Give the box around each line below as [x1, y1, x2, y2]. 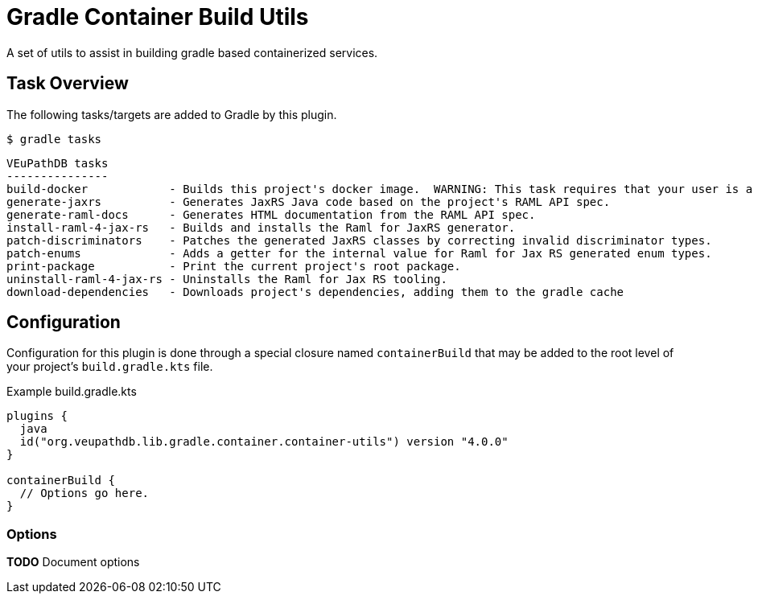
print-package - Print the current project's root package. [6, 259, 461, 273]
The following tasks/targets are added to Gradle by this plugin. [6, 107, 337, 121]
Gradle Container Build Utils [6, 3, 309, 31]
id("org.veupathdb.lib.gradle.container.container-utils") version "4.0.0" [19, 435, 509, 449]
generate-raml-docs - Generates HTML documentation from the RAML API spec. [6, 208, 536, 221]
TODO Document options [6, 555, 140, 569]
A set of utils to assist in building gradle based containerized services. [6, 45, 378, 60]
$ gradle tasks [6, 132, 102, 146]
